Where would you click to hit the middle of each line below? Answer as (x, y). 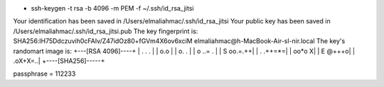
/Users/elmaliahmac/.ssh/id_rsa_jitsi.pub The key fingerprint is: (106, 31)
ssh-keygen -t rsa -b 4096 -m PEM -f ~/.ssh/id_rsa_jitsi (112, 8)
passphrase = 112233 (44, 74)
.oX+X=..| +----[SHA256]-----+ (59, 61)
